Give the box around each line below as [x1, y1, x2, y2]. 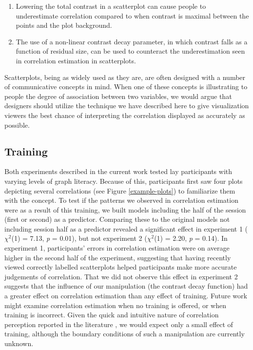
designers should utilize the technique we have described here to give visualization [4, 100, 249, 111]
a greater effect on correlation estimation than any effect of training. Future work [4, 291, 247, 301]
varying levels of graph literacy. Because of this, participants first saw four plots [4, 175, 243, 186]
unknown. [4, 338, 34, 349]
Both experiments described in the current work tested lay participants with [4, 166, 233, 176]
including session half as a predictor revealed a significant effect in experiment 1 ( [4, 223, 248, 233]
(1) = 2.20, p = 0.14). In [154, 233, 228, 243]
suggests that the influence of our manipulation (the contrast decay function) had [4, 281, 248, 291]
